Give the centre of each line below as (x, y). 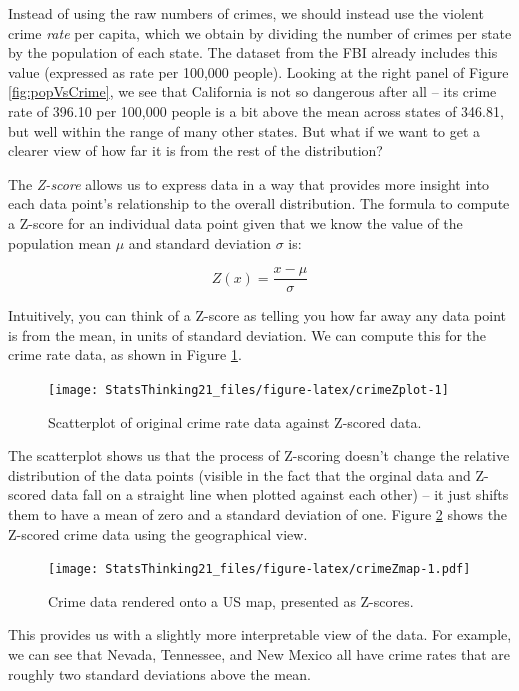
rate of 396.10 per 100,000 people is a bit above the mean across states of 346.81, (256, 110)
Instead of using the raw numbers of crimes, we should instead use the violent (246, 13)
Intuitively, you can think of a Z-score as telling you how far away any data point (257, 315)
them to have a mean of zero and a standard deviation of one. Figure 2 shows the (258, 514)
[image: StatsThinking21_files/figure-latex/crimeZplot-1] (248, 389)
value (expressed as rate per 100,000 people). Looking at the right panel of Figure (258, 71)
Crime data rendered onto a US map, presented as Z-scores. (231, 600)
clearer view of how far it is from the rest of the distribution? (195, 150)
